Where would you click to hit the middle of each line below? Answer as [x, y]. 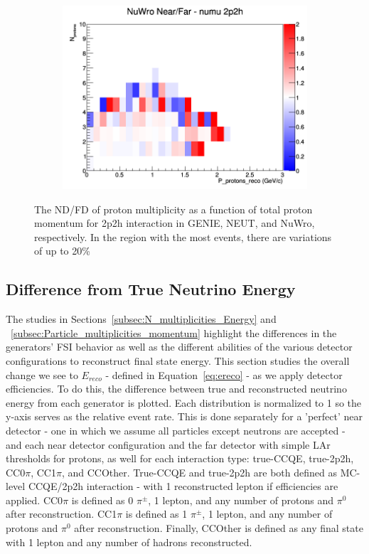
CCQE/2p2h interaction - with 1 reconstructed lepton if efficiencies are [183, 486]
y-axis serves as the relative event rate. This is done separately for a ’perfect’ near [184, 416]
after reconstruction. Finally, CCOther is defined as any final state [219, 528]
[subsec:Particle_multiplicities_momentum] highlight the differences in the [174, 332]
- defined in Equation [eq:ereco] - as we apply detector [224, 374]
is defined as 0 [102, 500]
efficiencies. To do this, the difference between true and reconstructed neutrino [176, 389]
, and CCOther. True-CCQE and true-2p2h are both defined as [199, 472]
